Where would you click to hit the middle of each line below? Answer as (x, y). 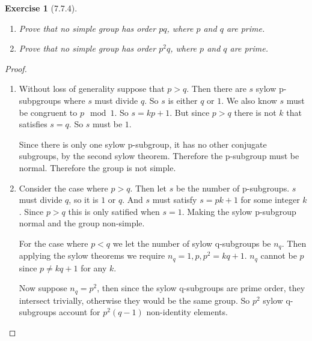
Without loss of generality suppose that (92, 89)
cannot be (279, 255)
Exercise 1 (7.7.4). (41, 8)
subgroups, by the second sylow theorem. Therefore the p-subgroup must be (159, 156)
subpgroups (40, 100)
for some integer (270, 200)
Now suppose (43, 288)
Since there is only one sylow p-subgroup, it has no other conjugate (143, 144)
